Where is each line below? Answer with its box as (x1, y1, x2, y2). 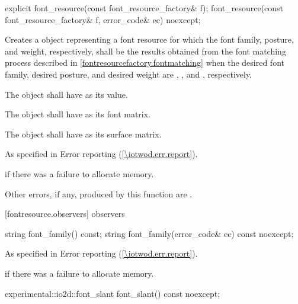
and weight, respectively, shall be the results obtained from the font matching (5, 44, 286, 57)
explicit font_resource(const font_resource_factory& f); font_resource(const (5, 2, 284, 14)
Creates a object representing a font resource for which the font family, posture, (5, 33, 294, 46)
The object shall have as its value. (5, 88, 128, 100)
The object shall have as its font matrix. (5, 108, 151, 120)
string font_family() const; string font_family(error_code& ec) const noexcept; (5, 227, 294, 239)
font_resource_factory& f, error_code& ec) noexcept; (5, 13, 201, 25)
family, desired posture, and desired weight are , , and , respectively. (5, 68, 252, 80)
